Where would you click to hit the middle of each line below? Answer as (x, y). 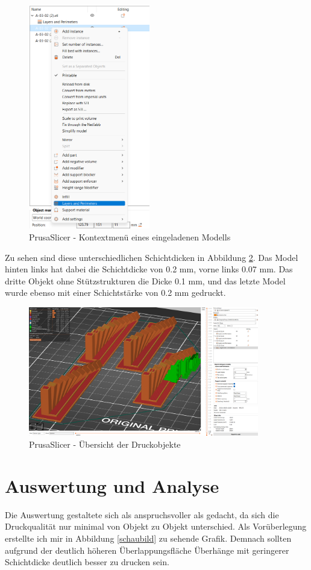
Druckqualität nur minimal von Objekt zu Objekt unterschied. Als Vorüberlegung (156, 526)
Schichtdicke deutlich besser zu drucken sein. (87, 562)
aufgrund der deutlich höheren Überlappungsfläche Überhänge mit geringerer (147, 550)
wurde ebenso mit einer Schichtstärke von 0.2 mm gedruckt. (115, 293)
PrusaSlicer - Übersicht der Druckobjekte (105, 444)
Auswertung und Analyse (112, 485)
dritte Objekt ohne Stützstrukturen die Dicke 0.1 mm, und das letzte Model (145, 280)
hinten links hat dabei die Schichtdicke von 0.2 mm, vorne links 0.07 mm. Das (149, 269)
